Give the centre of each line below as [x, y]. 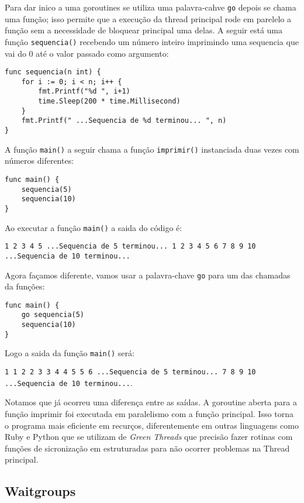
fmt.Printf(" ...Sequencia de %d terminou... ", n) [124, 121]
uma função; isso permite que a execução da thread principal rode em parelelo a [148, 18]
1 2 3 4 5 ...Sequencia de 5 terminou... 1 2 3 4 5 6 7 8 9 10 [130, 247]
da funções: [25, 286]
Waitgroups [40, 491]
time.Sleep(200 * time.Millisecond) [109, 101]
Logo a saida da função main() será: [70, 353]
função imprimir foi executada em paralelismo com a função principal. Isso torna [149, 413]
